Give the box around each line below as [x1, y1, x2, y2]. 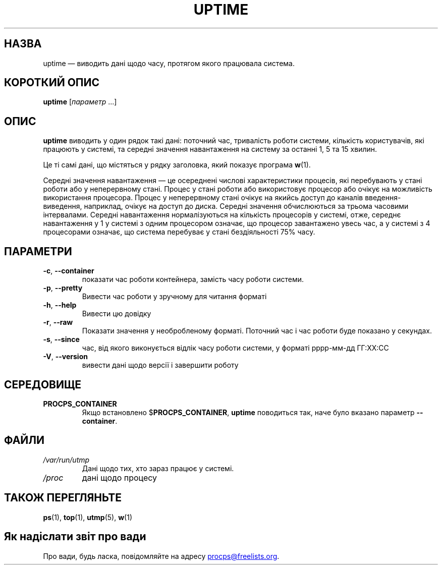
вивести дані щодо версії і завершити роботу [82, 361, 239, 370]
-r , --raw [43, 318, 73, 327]
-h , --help [43, 301, 77, 310]
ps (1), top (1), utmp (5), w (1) [43, 513, 133, 522]
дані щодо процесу [82, 472, 157, 483]
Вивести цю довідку [82, 309, 151, 318]
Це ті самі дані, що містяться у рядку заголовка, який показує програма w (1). [43, 160, 311, 169]
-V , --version [43, 352, 88, 361]
